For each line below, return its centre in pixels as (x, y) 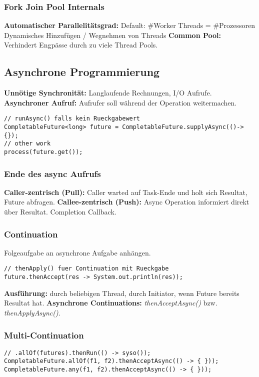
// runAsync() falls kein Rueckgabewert (72, 119)
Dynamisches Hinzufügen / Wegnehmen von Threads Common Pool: (112, 35)
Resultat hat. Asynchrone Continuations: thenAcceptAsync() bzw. (111, 303)
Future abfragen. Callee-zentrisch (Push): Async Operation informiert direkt (127, 202)
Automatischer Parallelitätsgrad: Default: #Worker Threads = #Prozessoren (130, 25)
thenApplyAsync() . (32, 312)
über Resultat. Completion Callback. (60, 212)
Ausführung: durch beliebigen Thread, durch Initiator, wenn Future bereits (122, 293)
